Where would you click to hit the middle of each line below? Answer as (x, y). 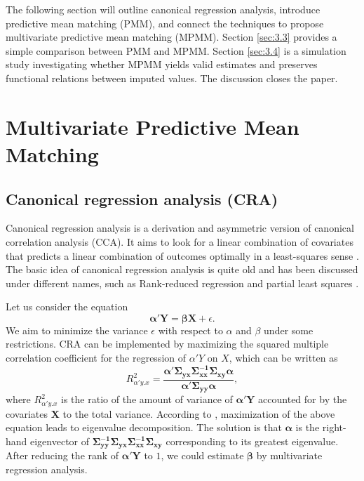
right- (334, 427)
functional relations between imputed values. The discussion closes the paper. (172, 78)
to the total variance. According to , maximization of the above (199, 413)
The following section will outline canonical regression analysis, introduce (163, 9)
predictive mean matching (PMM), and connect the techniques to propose (165, 23)
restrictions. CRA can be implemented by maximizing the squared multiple (167, 344)
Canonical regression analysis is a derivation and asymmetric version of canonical (180, 228)
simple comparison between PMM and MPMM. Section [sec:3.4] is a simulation (176, 50)
